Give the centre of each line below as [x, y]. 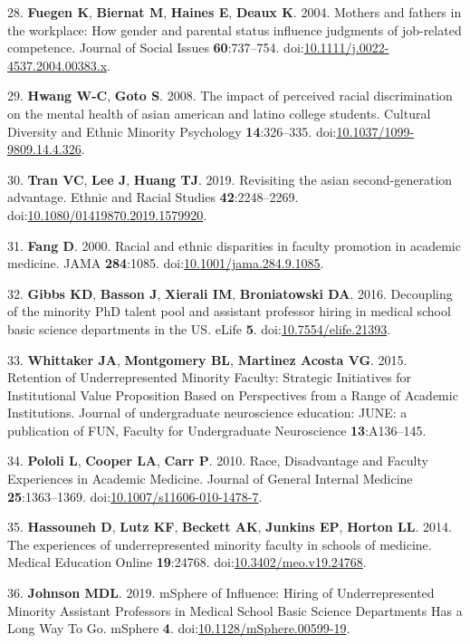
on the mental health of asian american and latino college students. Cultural [219, 113]
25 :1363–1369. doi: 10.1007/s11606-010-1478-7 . [135, 496]
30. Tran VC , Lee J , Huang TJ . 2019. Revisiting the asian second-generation [230, 179]
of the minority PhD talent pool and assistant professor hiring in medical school [229, 311]
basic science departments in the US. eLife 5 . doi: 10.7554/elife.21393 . [199, 328]
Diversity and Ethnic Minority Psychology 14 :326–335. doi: [172, 131]
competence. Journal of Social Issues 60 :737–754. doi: [156, 48]
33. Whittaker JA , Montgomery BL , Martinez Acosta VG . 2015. [207, 359]
